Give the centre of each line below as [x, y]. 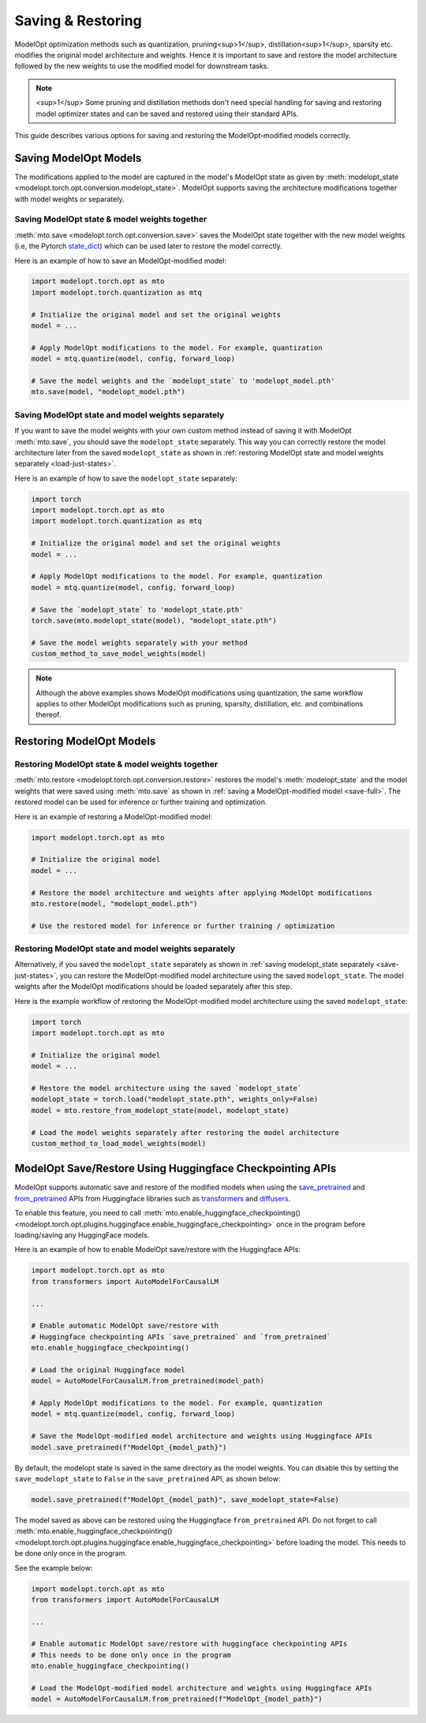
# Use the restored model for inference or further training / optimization [183, 926]
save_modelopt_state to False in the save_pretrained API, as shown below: [148, 1478]
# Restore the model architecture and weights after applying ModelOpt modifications [202, 893]
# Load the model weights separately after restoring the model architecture [185, 1132]
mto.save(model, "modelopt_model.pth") [108, 392]
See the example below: [54, 1568]
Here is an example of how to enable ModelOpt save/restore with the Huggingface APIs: [158, 1249]
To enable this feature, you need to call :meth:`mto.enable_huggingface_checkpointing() [158, 1213]
